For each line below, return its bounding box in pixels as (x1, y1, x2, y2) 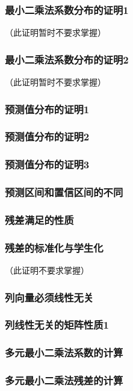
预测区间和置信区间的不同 (5, 185, 123, 200)
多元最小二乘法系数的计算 (5, 345, 123, 360)
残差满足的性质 (5, 212, 74, 227)
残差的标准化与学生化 (5, 240, 104, 255)
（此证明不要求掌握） (5, 264, 89, 277)
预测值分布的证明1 (5, 101, 90, 116)
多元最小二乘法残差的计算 (5, 373, 123, 388)
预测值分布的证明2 (5, 129, 90, 144)
